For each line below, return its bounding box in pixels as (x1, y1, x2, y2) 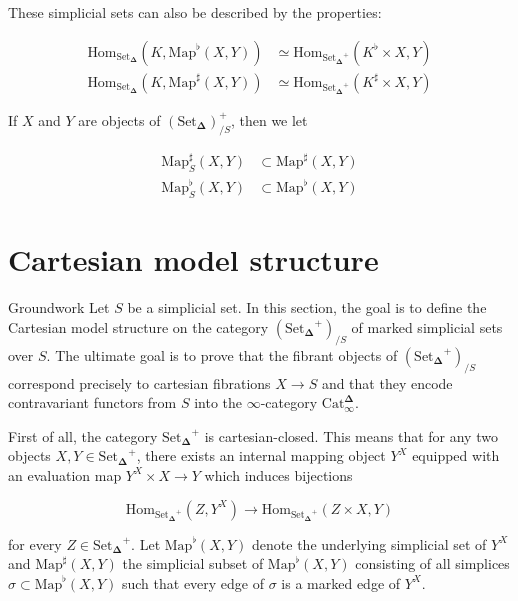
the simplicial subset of (122, 553, 264, 574)
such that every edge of (121, 572, 265, 593)
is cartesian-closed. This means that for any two (204, 425, 498, 446)
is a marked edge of (281, 572, 401, 593)
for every (8, 533, 62, 554)
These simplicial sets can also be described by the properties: (8, 2, 382, 22)
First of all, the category (8, 425, 158, 446)
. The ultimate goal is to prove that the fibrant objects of (46, 344, 398, 365)
